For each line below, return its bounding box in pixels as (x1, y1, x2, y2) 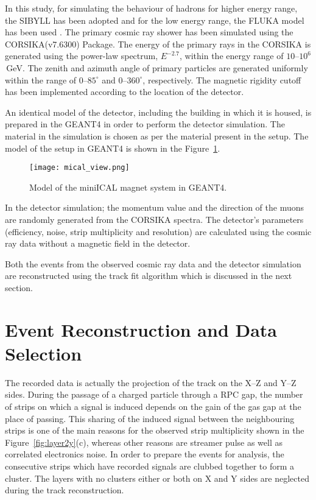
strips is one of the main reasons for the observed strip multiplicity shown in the (5, 424, 304, 437)
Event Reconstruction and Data (5, 317, 278, 342)
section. (5, 281, 33, 294)
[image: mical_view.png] (29, 163, 130, 172)
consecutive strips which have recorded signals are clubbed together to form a (5, 460, 295, 472)
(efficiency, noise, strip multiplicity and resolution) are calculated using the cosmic (5, 225, 312, 238)
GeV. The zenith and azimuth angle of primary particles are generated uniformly (6, 61, 308, 74)
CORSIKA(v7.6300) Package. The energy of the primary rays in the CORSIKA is (5, 37, 311, 50)
